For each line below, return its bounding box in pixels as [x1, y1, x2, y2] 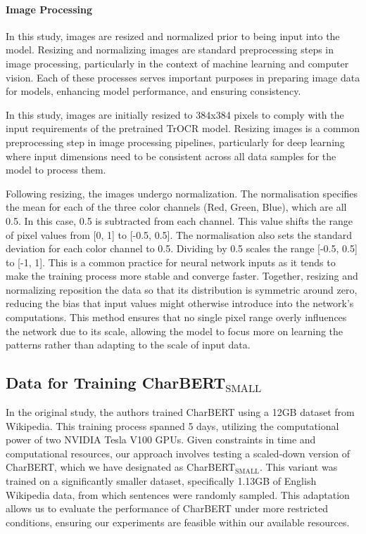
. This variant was [259, 460, 338, 474]
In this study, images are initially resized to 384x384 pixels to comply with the [6, 107, 344, 122]
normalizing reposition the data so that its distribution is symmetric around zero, [6, 282, 358, 297]
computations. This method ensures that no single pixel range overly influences [6, 310, 347, 325]
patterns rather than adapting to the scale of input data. [6, 337, 251, 352]
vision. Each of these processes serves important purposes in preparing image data [6, 70, 360, 84]
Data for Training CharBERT [6, 372, 226, 393]
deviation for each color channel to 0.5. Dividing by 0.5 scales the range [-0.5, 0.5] [6, 241, 358, 256]
